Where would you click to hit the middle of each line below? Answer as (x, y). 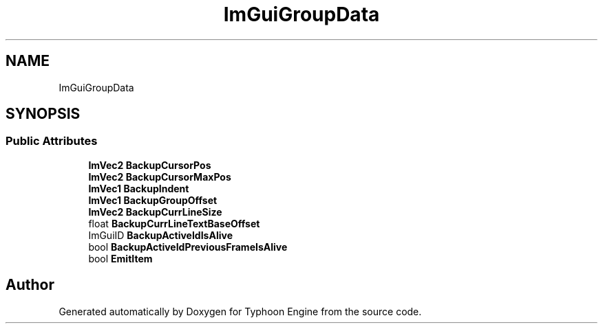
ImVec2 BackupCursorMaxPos (160, 177)
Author (30, 285)
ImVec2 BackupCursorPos (150, 165)
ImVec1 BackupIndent (139, 188)
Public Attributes (52, 141)
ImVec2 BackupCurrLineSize (155, 212)
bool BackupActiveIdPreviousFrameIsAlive (188, 247)
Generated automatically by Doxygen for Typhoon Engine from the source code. (240, 311)
